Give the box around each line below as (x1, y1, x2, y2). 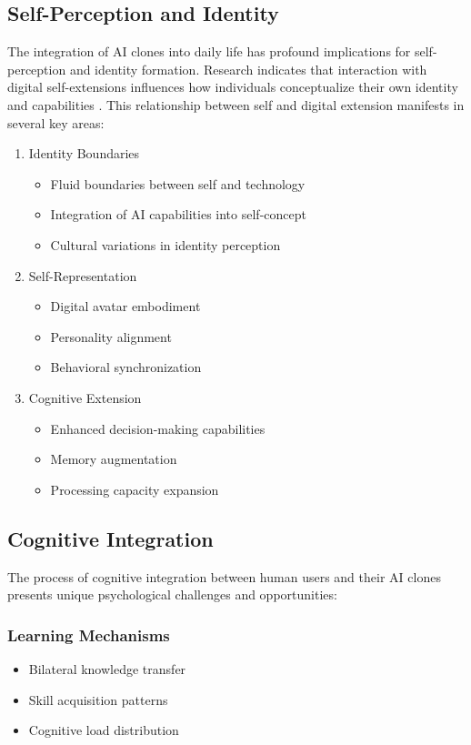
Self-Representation (28, 266, 137, 285)
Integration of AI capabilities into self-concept (50, 205, 306, 224)
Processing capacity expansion (50, 479, 219, 498)
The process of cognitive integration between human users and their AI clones (7, 567, 441, 586)
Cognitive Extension (28, 388, 142, 407)
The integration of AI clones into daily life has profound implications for (7, 42, 411, 61)
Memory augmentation (50, 449, 177, 468)
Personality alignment (50, 327, 172, 346)
